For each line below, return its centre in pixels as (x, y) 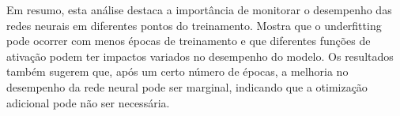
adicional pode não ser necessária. (88, 102)
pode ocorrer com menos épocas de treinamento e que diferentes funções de (189, 41)
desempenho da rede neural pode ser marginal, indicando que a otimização (187, 86)
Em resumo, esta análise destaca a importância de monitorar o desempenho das (199, 9)
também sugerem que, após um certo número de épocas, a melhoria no (177, 71)
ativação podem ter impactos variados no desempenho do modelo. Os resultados (200, 56)
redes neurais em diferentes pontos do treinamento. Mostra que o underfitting (194, 25)
